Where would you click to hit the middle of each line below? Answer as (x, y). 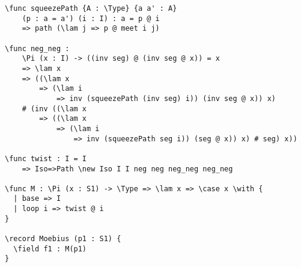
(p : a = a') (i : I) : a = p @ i (91, 18)
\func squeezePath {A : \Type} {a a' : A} (91, 8)
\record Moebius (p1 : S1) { (63, 239)
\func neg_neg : (37, 48)
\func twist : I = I (46, 158)
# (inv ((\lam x (54, 109)
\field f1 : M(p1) (50, 249)
